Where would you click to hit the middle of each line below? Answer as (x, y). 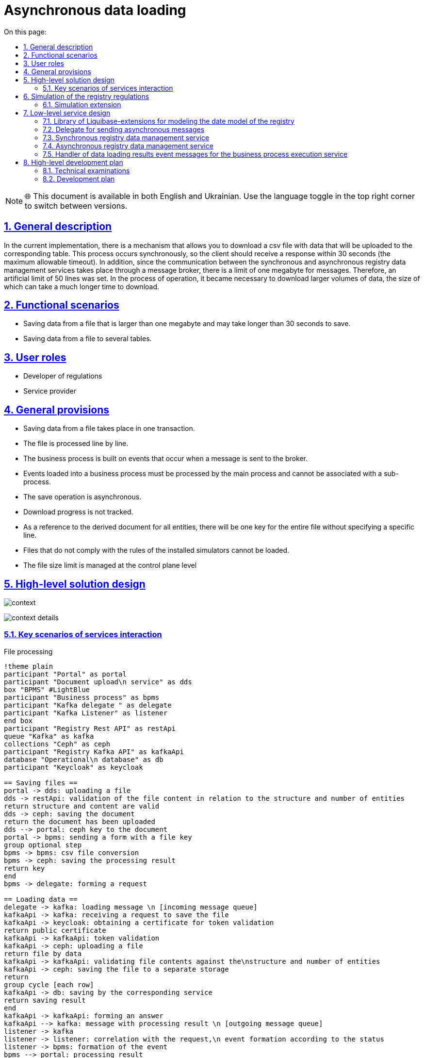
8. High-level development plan (73, 162)
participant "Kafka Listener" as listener (86, 713)
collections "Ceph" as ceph (57, 744)
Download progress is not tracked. (78, 512)
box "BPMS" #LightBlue (47, 689)
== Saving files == (41, 783)
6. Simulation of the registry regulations (86, 96)
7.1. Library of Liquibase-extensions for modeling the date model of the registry (169, 121)
